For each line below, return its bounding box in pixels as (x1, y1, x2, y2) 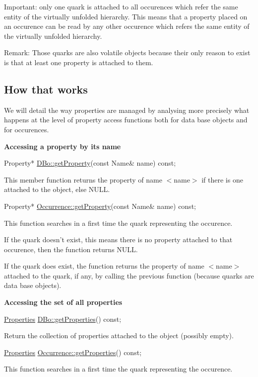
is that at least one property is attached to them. (4, 57, 153, 67)
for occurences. (4, 124, 49, 134)
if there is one (201, 174, 243, 185)
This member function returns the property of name (4, 174, 162, 185)
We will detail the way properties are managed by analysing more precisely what (4, 104, 250, 115)
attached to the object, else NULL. (4, 184, 110, 194)
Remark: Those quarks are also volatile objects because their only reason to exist (4, 47, 251, 58)
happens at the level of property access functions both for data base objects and (4, 114, 248, 125)
